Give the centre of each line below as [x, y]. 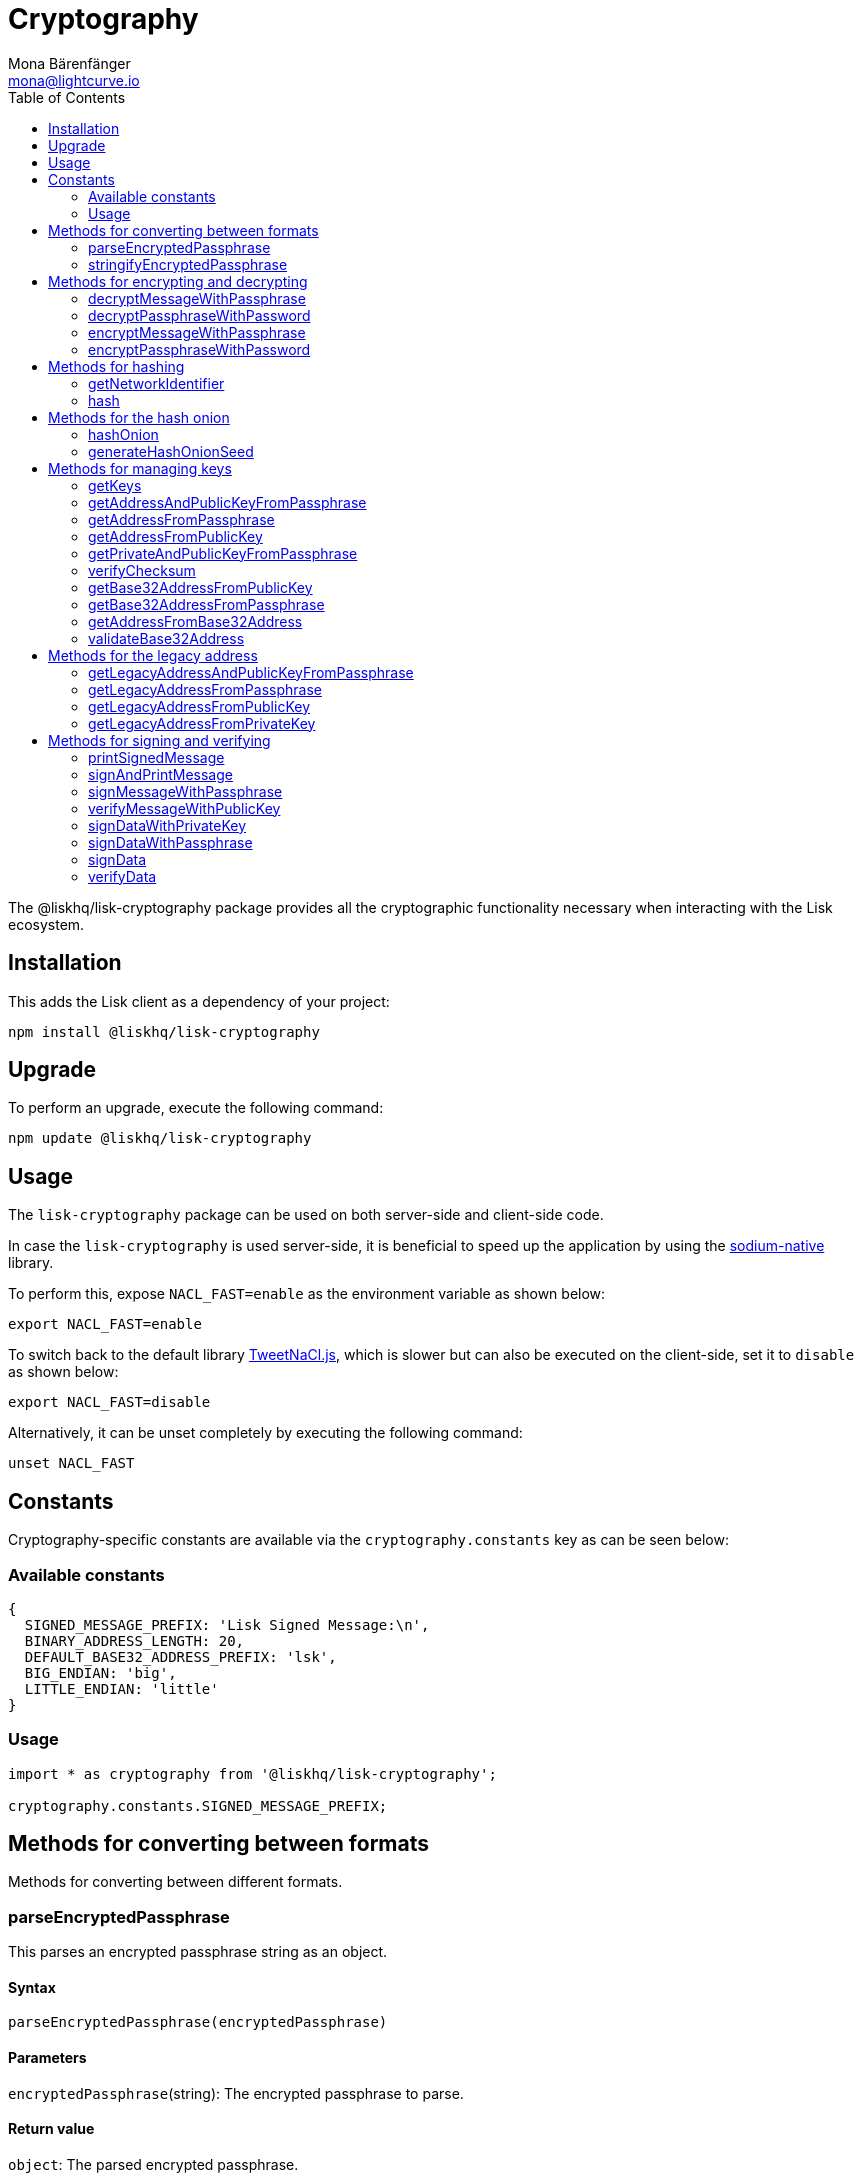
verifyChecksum [142, 570]
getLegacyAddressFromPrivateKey [202, 723]
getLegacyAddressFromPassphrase [205, 689]
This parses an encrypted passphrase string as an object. [198, 1952]
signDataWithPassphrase [170, 842]
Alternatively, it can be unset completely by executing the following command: [265, 1433]
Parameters [47, 2058]
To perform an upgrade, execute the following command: [196, 1108]
